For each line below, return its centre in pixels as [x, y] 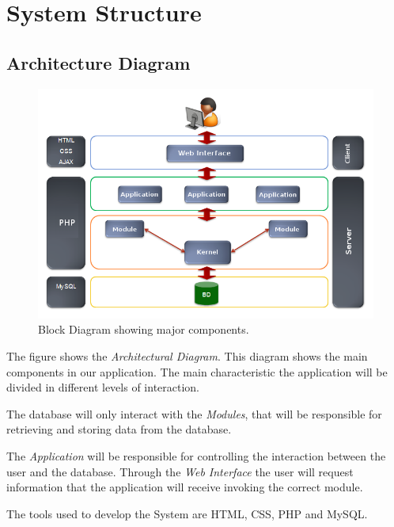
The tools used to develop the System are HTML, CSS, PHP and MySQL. [187, 513]
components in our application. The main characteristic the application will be [197, 371]
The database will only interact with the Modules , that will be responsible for [194, 413]
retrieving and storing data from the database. [119, 429]
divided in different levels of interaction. [103, 387]
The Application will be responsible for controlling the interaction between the [196, 456]
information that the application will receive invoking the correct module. [185, 487]
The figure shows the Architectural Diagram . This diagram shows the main [187, 356]
